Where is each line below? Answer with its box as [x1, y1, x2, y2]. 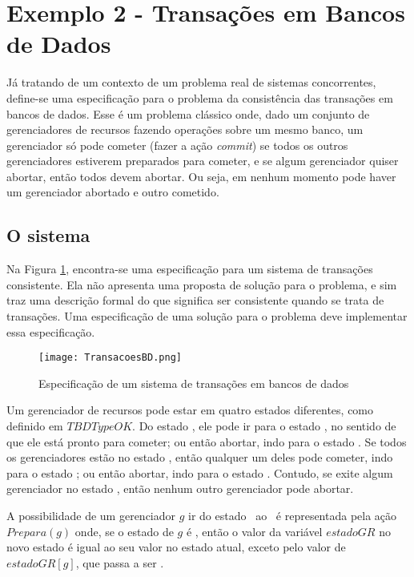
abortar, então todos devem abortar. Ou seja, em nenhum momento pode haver [6, 167, 396, 184]
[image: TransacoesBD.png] [38, 352, 182, 364]
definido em [6, 418, 63, 434]
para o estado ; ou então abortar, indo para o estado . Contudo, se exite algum [6, 464, 393, 481]
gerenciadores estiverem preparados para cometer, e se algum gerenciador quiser [6, 152, 399, 169]
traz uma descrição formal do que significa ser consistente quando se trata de [6, 292, 384, 309]
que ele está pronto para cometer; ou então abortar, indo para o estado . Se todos [6, 433, 407, 450]
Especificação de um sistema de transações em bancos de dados [38, 374, 349, 391]
